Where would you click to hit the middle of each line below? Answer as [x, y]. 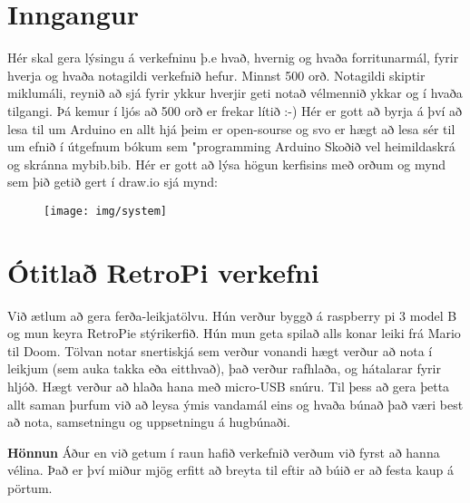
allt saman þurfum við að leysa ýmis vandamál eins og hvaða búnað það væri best [235, 404]
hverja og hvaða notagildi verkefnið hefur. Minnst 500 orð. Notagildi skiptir [216, 75]
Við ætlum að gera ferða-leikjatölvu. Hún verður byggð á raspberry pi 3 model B [232, 315]
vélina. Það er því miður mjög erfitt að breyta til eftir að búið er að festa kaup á [231, 470]
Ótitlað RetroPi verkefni [163, 271]
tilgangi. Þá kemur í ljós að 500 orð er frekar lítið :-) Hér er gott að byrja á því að [235, 110]
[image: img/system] [106, 211]
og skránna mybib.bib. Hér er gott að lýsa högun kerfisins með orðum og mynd [227, 164]
